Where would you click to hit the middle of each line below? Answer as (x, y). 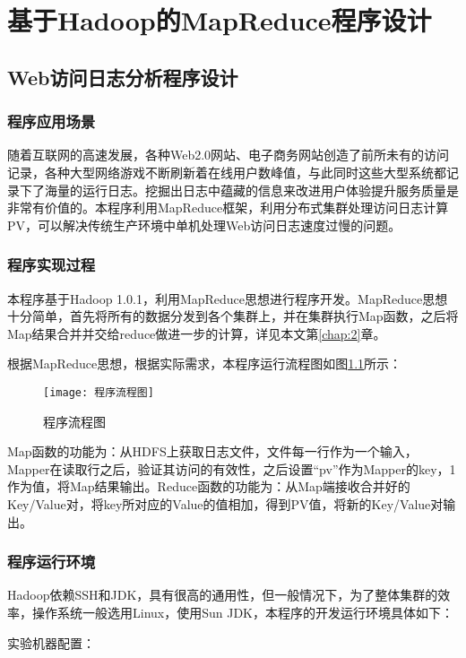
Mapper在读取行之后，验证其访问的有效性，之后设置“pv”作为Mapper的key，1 (232, 468)
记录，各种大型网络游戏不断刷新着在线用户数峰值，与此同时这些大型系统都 (227, 172)
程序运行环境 (52, 562)
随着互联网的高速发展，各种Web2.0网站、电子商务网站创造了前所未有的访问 (229, 155)
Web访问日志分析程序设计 (123, 77)
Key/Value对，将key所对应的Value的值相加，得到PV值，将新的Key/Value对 (225, 503)
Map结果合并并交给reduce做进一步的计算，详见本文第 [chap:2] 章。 (197, 333)
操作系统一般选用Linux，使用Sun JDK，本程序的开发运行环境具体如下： (243, 612)
